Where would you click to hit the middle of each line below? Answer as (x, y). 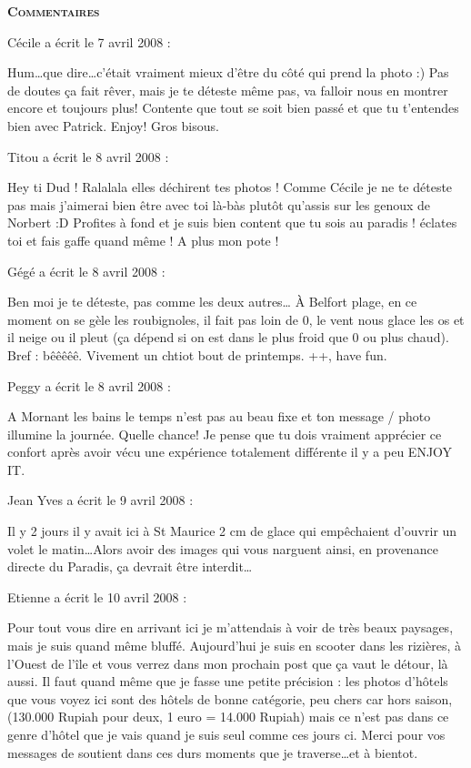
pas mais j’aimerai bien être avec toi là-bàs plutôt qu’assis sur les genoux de (219, 204)
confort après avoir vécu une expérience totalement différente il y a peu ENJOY (230, 452)
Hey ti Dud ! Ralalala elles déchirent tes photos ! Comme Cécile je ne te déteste (230, 187)
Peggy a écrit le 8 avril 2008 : (89, 385)
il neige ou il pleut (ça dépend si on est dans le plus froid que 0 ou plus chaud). (228, 337)
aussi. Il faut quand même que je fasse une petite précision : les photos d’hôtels (228, 681)
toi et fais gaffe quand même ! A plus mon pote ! (143, 240)
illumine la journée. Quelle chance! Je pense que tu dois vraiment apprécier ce (225, 434)
